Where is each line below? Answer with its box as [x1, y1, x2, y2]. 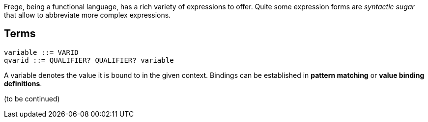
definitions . [4, 79, 42, 88]
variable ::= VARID [4, 48, 79, 56]
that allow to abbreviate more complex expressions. [4, 11, 171, 19]
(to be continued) [4, 94, 60, 103]
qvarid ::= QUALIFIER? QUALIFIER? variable [4, 56, 174, 64]
